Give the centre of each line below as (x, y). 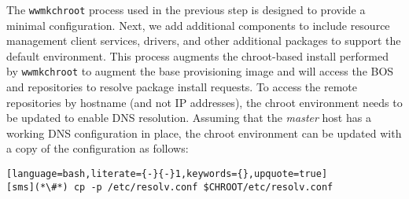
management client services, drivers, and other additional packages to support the (204, 41)
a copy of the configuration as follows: (98, 148)
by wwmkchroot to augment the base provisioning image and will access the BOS (200, 71)
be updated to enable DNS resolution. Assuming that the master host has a (189, 118)
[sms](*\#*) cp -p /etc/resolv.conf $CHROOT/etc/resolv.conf (170, 187)
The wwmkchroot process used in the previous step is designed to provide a (186, 9)
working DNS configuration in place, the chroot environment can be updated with (204, 133)
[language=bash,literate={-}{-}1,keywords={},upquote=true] (167, 174)
